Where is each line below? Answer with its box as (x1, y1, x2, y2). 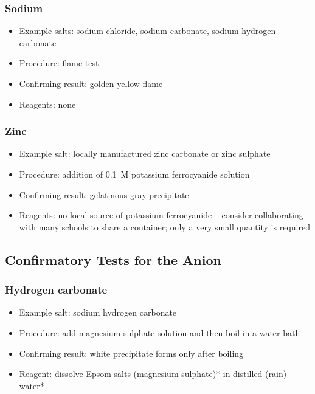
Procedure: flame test (19, 57, 99, 69)
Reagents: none (19, 97, 76, 110)
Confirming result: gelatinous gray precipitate (19, 188, 189, 201)
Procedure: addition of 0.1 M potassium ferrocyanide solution (19, 168, 250, 180)
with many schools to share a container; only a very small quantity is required (19, 220, 310, 233)
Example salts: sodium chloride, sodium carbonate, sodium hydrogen (19, 24, 276, 37)
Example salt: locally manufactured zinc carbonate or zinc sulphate (19, 147, 271, 160)
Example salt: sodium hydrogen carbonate (19, 306, 177, 319)
